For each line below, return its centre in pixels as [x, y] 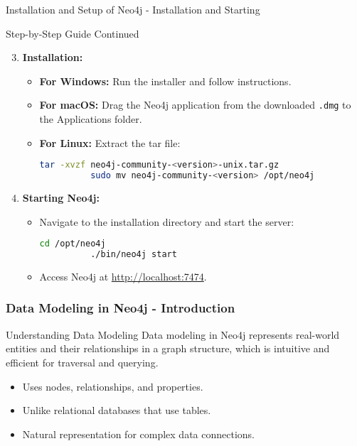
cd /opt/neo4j [73, 244]
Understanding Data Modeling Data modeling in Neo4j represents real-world [173, 334]
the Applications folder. [91, 119]
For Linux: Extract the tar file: [110, 142]
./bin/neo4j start [134, 255]
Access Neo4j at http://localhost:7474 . [123, 276]
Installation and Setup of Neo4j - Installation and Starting [133, 9]
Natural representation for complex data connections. [139, 434]
